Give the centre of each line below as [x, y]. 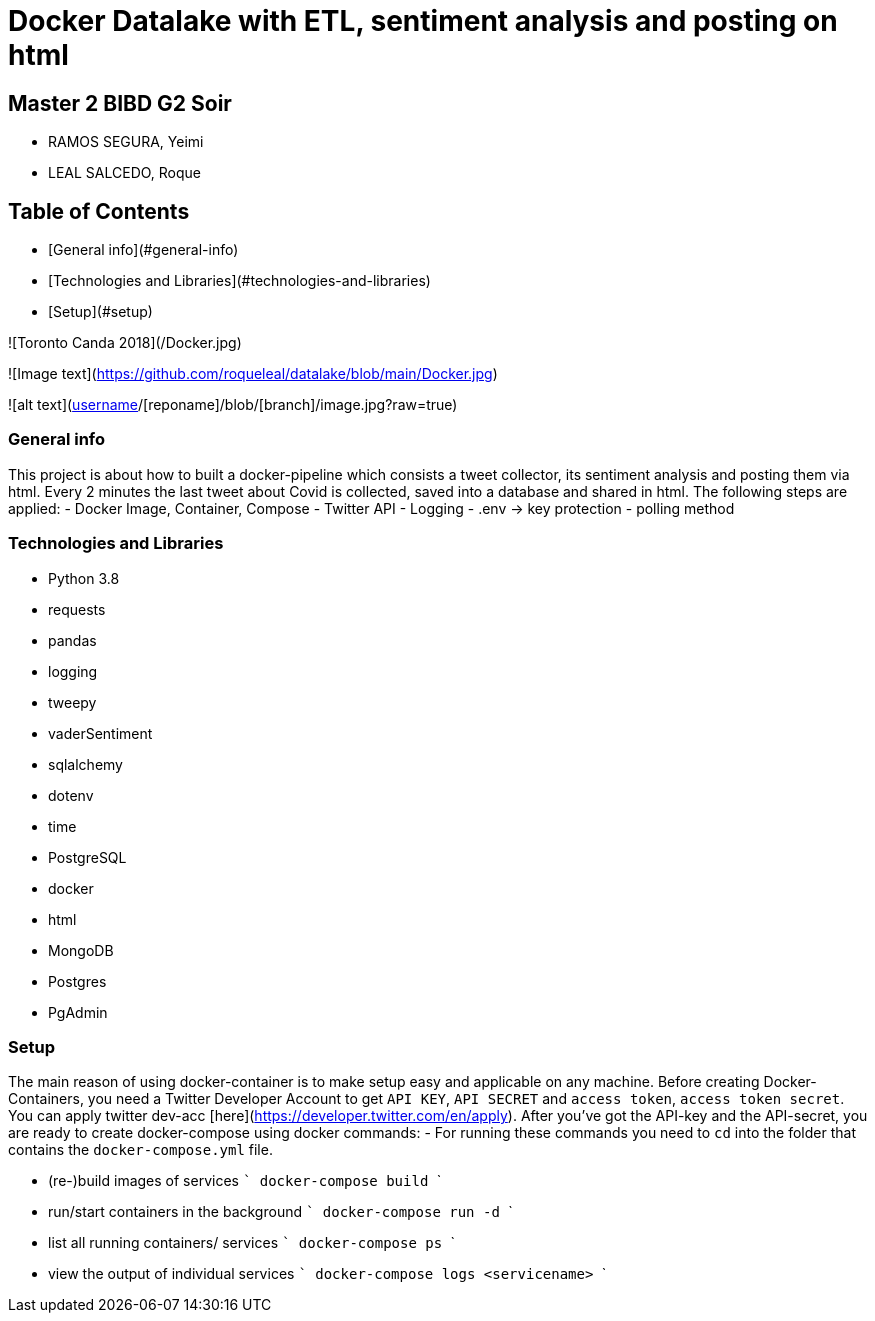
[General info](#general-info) [143, 250]
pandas [72, 640]
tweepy [72, 702]
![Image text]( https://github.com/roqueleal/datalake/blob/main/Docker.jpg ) [253, 374]
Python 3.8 [84, 578]
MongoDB [81, 950]
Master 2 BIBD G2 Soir [120, 103]
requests [77, 609]
